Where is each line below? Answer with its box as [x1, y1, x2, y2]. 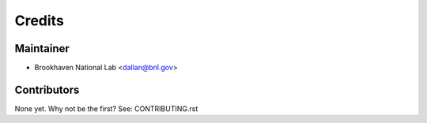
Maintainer [14, 42, 70, 55]
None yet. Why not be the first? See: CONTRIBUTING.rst [14, 103, 198, 114]
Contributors [14, 83, 80, 96]
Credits [14, 12, 65, 29]
